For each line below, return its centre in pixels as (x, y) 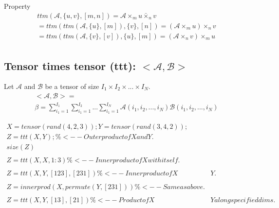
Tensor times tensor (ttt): (70, 66)
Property (17, 6)
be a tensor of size (72, 86)
